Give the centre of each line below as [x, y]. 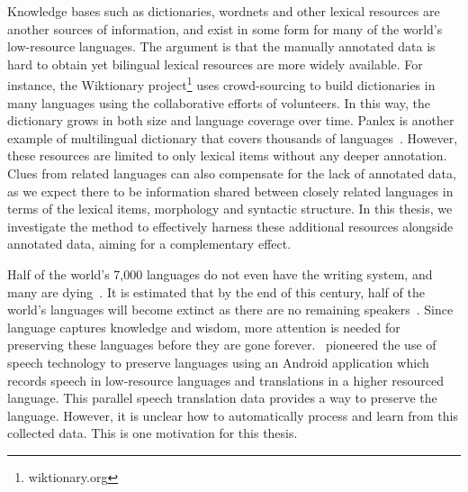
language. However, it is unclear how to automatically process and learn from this [233, 415]
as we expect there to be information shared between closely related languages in [230, 191]
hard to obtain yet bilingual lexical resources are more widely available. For [215, 64]
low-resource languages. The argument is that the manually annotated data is [221, 46]
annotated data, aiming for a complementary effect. [149, 244]
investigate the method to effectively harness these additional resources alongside [230, 226]
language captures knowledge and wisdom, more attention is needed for [204, 327]
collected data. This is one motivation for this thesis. [153, 433]
